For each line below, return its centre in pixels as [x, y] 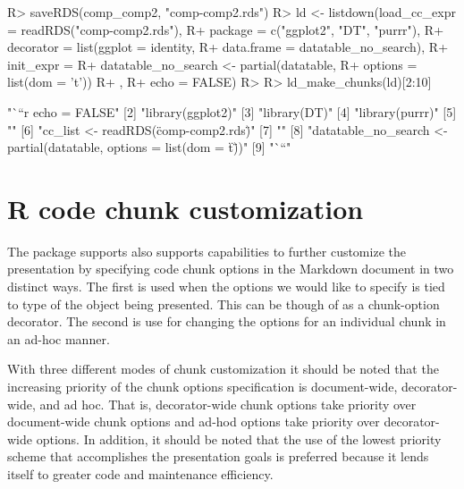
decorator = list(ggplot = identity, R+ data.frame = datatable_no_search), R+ [228, 47]
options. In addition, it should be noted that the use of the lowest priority [239, 438]
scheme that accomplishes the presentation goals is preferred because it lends [218, 456]
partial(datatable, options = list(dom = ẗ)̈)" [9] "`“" [149, 147]
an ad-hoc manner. [59, 338]
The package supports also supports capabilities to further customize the [207, 251]
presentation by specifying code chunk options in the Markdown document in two [231, 269]
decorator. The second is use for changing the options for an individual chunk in [227, 321]
